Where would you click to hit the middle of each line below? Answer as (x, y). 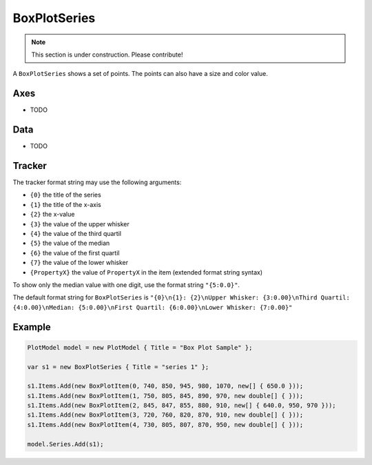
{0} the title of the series (65, 195)
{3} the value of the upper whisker (80, 224)
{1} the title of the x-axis (65, 204)
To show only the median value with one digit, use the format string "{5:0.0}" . (126, 285)
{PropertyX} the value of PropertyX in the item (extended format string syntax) (146, 272)
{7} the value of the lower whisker (79, 263)
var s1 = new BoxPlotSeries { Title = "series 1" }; (118, 367)
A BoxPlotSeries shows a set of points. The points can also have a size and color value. (140, 74)
